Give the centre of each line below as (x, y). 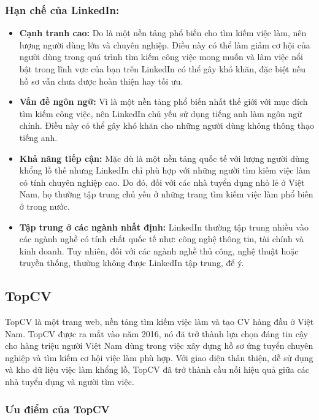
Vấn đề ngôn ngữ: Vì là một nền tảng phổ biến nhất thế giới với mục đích (163, 101)
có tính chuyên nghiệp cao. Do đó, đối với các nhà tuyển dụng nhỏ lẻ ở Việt (162, 182)
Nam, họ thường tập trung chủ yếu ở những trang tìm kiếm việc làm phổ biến (166, 194)
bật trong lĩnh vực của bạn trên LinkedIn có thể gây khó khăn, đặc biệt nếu (162, 69)
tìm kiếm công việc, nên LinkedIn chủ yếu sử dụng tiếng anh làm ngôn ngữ (161, 113)
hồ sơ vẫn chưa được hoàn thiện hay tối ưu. (101, 81)
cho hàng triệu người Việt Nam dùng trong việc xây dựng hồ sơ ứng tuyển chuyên (159, 346)
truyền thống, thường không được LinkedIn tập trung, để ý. (132, 263)
